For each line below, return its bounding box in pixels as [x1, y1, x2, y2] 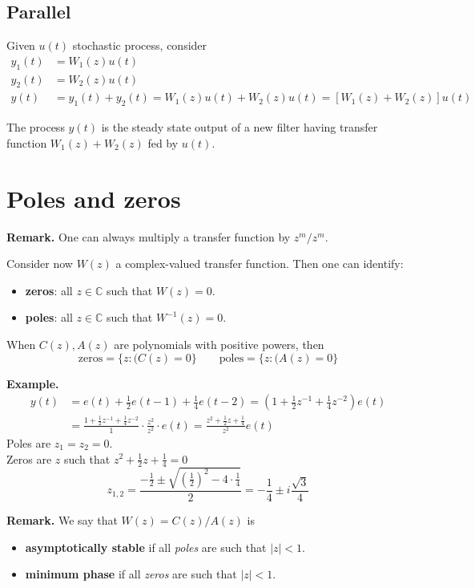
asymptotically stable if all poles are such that [25, 538, 267, 555]
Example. [6, 375, 59, 391]
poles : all [25, 309, 73, 326]
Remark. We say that [6, 511, 118, 528]
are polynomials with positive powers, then [114, 335, 324, 352]
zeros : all [25, 282, 73, 298]
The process [6, 119, 65, 136]
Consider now [6, 255, 73, 272]
